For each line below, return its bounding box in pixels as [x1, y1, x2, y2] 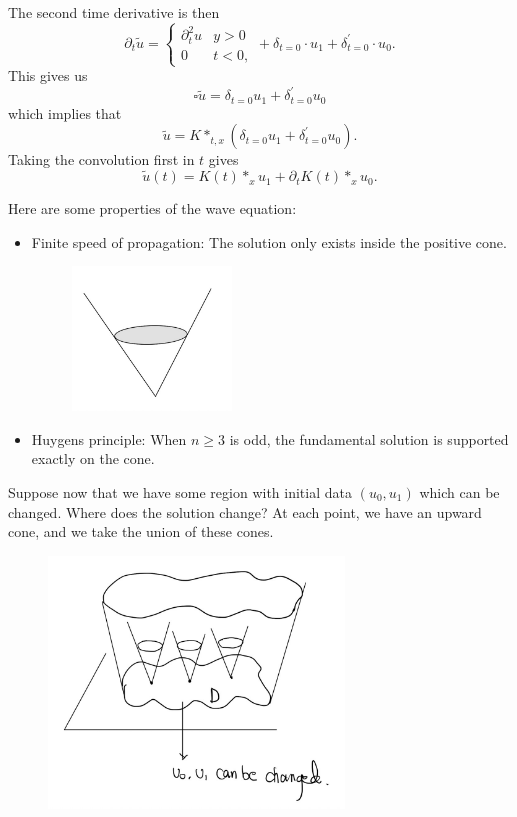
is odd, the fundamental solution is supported [229, 428, 509, 449]
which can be [419, 481, 500, 502]
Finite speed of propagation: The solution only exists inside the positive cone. [31, 231, 507, 252]
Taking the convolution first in [8, 149, 195, 170]
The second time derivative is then [8, 2, 220, 22]
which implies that [8, 102, 122, 123]
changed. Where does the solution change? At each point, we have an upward [8, 501, 482, 522]
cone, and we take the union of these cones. [8, 521, 274, 542]
